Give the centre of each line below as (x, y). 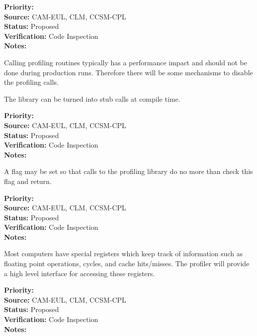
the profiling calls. (31, 82)
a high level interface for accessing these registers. (80, 273)
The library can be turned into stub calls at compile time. (92, 98)
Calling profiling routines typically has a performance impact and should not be (126, 62)
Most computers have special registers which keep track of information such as (124, 253)
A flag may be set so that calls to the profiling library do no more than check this (128, 171)
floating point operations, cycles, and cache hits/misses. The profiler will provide (127, 263)
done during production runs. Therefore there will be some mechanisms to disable (128, 72)
